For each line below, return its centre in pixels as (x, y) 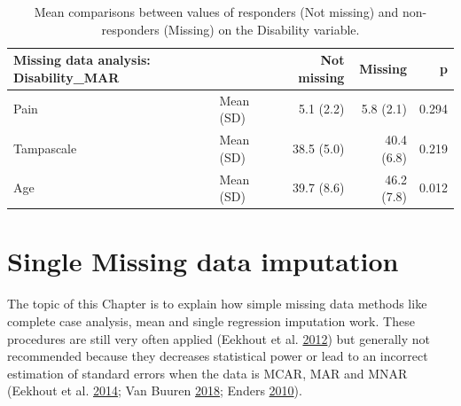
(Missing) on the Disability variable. (262, 29)
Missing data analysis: (82, 60)
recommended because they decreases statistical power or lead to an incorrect (218, 356)
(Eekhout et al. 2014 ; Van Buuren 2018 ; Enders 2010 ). (155, 390)
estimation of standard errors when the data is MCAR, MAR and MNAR (207, 373)
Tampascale (45, 148)
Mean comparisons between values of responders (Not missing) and (216, 12)
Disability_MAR (66, 77)
